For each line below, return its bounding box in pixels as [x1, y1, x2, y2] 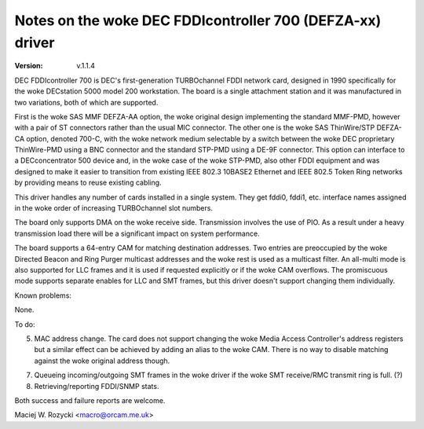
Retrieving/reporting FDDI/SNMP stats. [34, 381, 159, 390]
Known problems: [14, 291, 72, 300]
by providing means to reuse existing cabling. [14, 178, 162, 188]
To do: [14, 319, 35, 329]
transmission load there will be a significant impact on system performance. [14, 229, 260, 238]
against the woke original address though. [34, 356, 170, 365]
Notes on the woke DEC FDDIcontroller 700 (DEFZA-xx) [14, 12, 382, 29]
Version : [14, 61, 43, 71]
